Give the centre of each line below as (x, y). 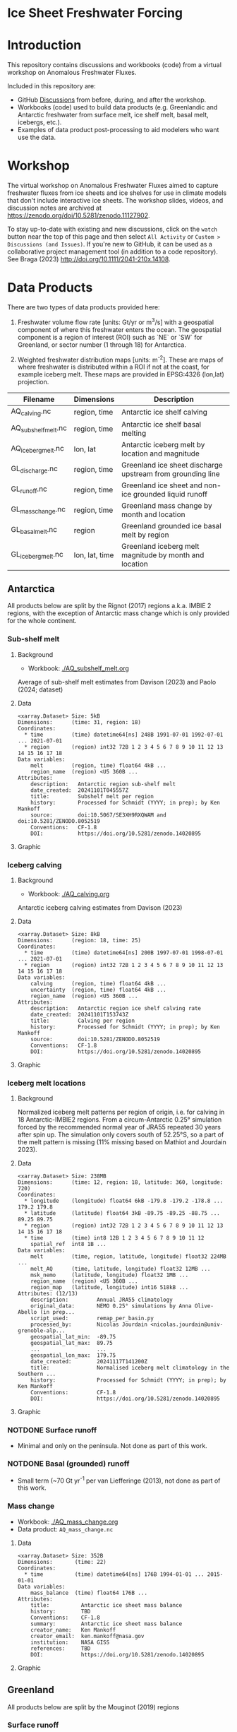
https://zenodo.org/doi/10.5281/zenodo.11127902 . (79, 215)
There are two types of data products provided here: (84, 307)
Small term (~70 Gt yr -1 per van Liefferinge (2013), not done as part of (119, 1480)
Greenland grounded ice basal (171, 526)
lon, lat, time (94, 554)
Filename (39, 399)
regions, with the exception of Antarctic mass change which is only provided (119, 613)
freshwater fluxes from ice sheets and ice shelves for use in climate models (117, 193)
